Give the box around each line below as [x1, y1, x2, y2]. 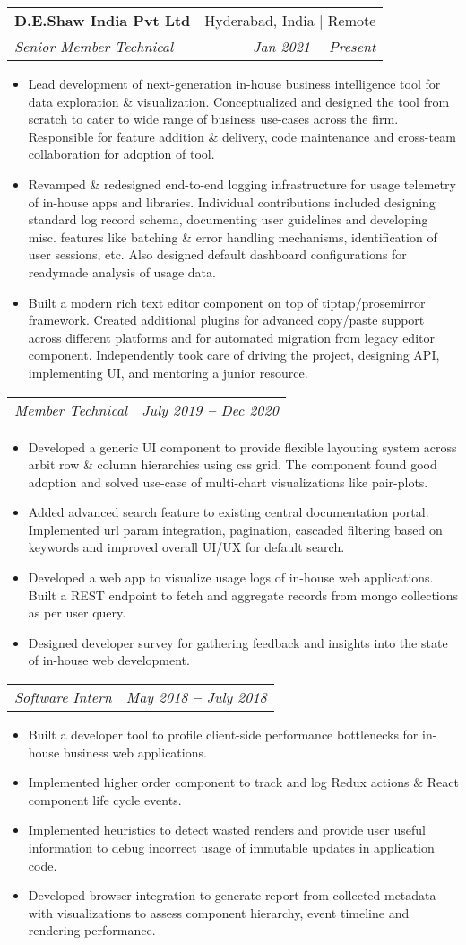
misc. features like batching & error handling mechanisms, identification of [28, 227, 437, 246]
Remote [327, 10, 376, 31]
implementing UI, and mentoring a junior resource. [28, 363, 308, 381]
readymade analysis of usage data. [28, 262, 216, 281]
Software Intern [14, 687, 112, 708]
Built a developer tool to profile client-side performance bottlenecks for [28, 725, 419, 744]
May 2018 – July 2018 [125, 687, 267, 708]
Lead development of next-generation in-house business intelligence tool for [28, 74, 441, 92]
